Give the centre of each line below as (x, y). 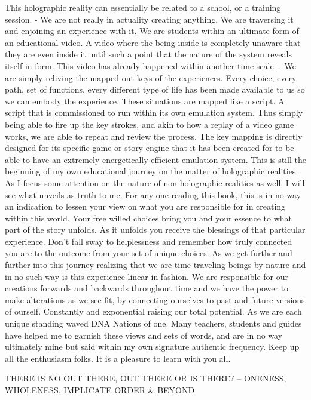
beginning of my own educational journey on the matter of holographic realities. (152, 171)
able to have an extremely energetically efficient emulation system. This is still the (155, 159)
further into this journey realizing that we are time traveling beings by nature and (155, 265)
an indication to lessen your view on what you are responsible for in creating (145, 206)
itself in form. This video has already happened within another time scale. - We (150, 65)
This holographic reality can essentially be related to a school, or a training (143, 7)
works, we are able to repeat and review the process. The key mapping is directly (154, 136)
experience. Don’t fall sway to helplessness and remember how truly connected (149, 241)
